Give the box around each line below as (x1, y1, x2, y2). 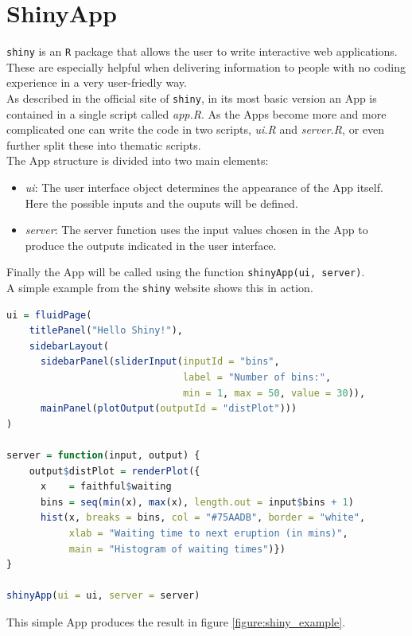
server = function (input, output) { (6, 450, 200, 462)
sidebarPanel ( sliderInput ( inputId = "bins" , (40, 356, 280, 368)
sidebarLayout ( (29, 340, 109, 352)
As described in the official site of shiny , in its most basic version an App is (6, 89, 377, 106)
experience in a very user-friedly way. (6, 74, 187, 91)
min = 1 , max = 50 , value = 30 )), (182, 387, 366, 399)
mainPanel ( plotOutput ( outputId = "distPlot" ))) (40, 403, 297, 415)
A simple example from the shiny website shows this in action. (6, 279, 313, 296)
